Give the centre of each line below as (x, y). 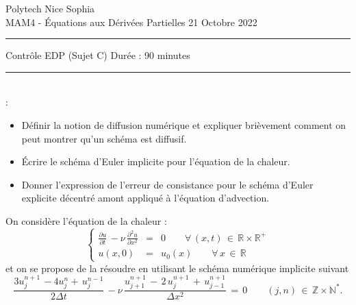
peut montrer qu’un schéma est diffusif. (104, 138)
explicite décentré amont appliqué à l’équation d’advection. (145, 198)
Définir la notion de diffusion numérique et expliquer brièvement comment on (184, 124)
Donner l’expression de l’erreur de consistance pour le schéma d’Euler (167, 184)
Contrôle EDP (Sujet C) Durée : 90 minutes (98, 55)
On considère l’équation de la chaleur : (86, 220)
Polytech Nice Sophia (50, 8)
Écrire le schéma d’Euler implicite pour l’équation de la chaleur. (156, 161)
